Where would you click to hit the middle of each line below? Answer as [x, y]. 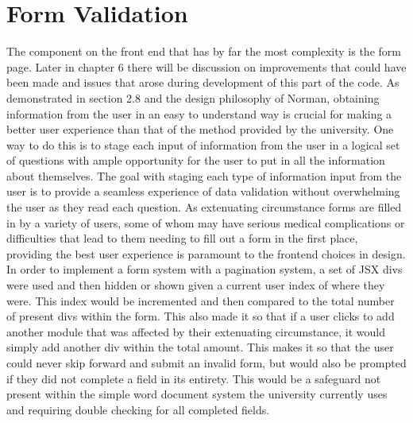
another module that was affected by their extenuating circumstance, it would [196, 331]
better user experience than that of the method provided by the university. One [200, 129]
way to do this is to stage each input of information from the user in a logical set [203, 144]
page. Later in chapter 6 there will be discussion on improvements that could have [206, 66]
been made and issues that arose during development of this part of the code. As [203, 82]
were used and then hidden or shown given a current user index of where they [196, 285]
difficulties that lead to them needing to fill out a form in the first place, [182, 238]
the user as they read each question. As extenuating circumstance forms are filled [204, 207]
